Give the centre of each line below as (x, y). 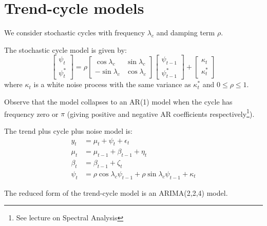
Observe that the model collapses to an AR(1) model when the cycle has (118, 102)
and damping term (186, 33)
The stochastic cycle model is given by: (65, 49)
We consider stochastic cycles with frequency (75, 33)
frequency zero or (31, 114)
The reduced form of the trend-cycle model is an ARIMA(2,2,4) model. (116, 192)
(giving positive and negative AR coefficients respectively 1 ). (161, 113)
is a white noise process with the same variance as (112, 84)
